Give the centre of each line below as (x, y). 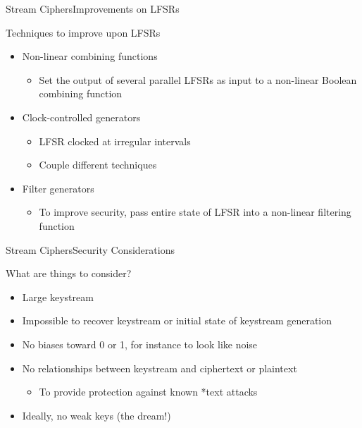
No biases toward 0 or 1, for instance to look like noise (140, 344)
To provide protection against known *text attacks (148, 392)
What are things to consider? (69, 273)
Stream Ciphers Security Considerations (90, 249)
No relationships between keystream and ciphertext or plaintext (160, 368)
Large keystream (58, 296)
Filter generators (58, 188)
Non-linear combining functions (90, 56)
